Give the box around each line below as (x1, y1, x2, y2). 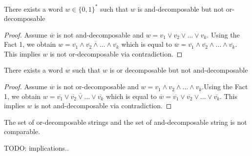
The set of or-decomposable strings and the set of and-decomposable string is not (4, 117, 247, 127)
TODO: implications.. (4, 143, 69, 153)
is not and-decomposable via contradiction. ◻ (34, 100, 172, 111)
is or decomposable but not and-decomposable (109, 65, 248, 75)
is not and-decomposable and (57, 29, 144, 39)
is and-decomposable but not (137, 3, 224, 14)
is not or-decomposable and (57, 81, 139, 92)
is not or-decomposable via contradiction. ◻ (50, 48, 183, 58)
